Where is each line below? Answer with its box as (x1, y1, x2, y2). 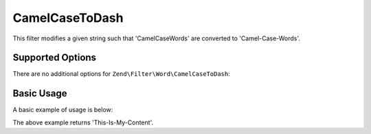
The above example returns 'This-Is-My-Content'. (12, 118, 154, 126)
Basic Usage (12, 88, 67, 99)
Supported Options (12, 52, 96, 64)
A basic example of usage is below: (12, 106, 113, 114)
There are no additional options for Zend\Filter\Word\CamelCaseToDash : (12, 70, 230, 78)
